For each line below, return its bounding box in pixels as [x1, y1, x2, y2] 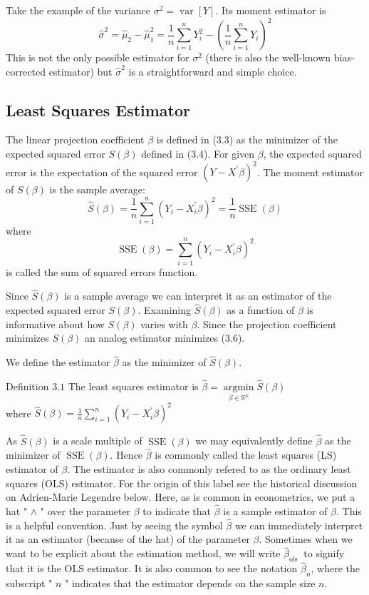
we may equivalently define [195, 433, 313, 448]
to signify [303, 546, 345, 561]
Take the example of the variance [6, 3, 151, 17]
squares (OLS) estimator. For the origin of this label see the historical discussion [6, 475, 358, 490]
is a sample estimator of [223, 503, 328, 518]
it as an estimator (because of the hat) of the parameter [6, 532, 250, 546]
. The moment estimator [256, 164, 364, 179]
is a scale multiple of [53, 433, 142, 448]
